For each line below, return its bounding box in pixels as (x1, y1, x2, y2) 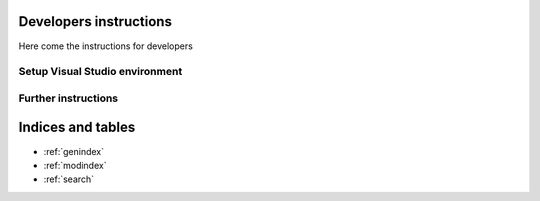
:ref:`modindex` (43, 159, 107, 171)
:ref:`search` (43, 173, 95, 185)
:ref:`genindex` (43, 145, 105, 157)
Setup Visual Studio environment (18, 65, 183, 79)
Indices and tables (18, 119, 136, 136)
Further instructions (18, 91, 119, 105)
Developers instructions (18, 13, 172, 30)
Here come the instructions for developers (18, 40, 194, 52)
